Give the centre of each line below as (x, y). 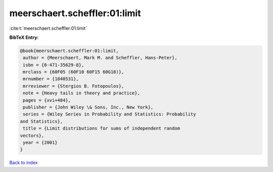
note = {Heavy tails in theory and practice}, (81, 93)
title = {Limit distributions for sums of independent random (102, 128)
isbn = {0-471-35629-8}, (54, 65)
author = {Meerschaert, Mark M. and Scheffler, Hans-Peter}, (100, 58)
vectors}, (32, 135)
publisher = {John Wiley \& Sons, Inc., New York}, (88, 107)
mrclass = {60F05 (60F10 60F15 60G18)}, (74, 72)
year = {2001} (40, 142)
